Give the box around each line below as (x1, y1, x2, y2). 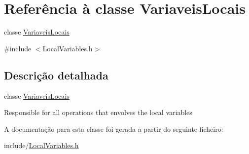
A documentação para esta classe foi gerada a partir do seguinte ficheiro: (4, 123, 223, 134)
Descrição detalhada (4, 67, 108, 82)
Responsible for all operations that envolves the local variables (4, 107, 192, 117)
